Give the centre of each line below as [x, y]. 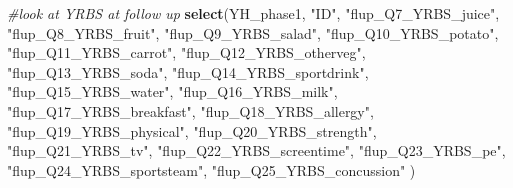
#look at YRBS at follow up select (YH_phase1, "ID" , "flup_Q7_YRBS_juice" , [253, 13]
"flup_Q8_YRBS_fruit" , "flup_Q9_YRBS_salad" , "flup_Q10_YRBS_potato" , [253, 32]
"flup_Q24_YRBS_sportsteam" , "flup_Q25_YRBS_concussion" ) [211, 169]
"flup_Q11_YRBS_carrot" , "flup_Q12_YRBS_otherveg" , [186, 52]
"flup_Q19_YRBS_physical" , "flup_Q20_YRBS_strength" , [192, 130]
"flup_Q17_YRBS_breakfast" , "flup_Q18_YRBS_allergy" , [190, 110]
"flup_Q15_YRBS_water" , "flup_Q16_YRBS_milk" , [172, 91]
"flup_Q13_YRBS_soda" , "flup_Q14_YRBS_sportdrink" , [188, 71]
